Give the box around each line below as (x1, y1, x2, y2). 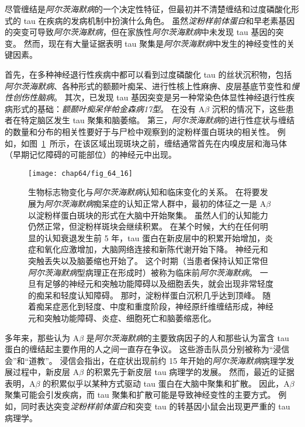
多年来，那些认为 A (5, 331, 79, 343)
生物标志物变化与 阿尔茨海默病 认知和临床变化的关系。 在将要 (28, 186, 260, 198)
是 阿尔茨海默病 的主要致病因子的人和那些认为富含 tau (86, 331, 289, 343)
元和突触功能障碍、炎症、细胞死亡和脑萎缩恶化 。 (28, 311, 216, 324)
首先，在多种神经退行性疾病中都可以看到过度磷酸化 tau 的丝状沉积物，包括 (5, 68, 292, 80)
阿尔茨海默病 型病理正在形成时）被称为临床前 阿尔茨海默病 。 (28, 266, 257, 278)
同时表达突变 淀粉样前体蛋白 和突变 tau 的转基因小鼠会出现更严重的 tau (20, 400, 290, 412)
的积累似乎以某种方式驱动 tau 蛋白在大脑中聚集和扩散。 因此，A (43, 377, 290, 389)
